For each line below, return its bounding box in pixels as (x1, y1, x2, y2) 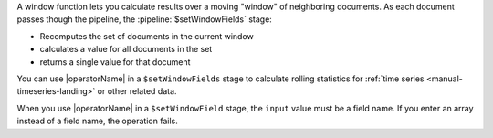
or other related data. (97, 86, 177, 97)
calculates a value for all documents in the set (39, 44, 213, 55)
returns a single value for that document (39, 56, 191, 68)
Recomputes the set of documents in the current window (39, 30, 255, 41)
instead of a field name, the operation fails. (16, 115, 178, 127)
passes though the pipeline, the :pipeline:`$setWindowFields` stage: (16, 14, 273, 25)
